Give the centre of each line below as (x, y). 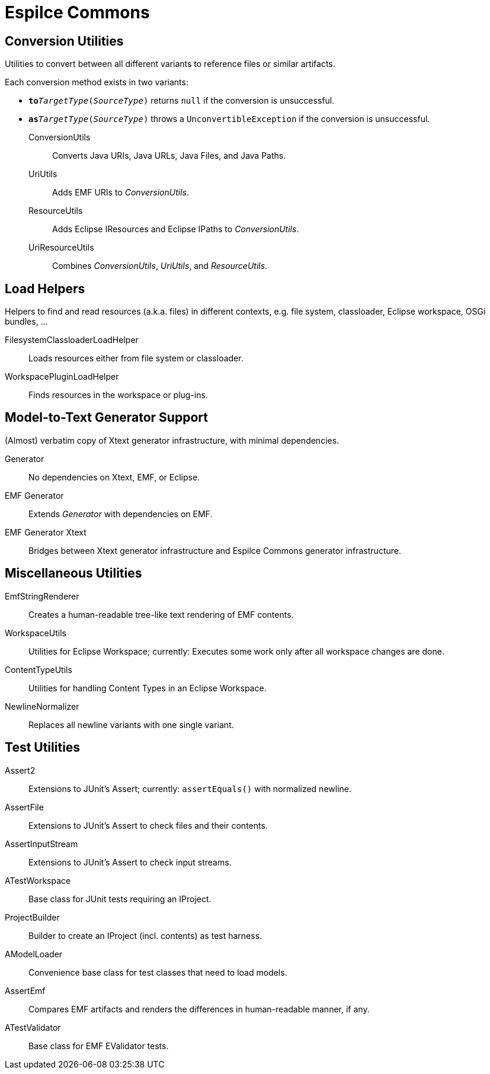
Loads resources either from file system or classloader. (136, 358)
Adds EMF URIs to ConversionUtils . (121, 193)
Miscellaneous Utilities (73, 573)
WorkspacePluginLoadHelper (62, 377)
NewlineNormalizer (42, 706)
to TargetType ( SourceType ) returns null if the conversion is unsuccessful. (182, 101)
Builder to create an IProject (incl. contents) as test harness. (145, 935)
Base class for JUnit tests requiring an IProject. (120, 899)
